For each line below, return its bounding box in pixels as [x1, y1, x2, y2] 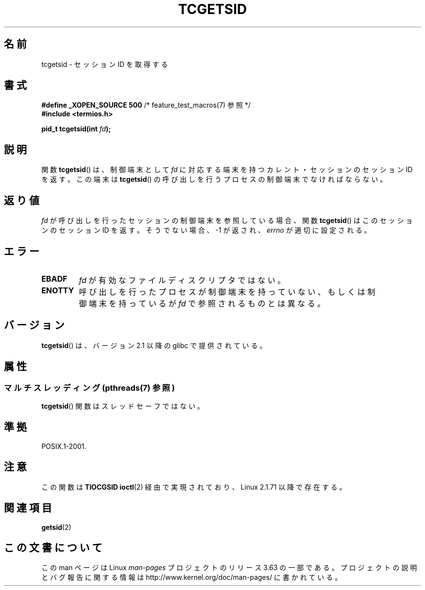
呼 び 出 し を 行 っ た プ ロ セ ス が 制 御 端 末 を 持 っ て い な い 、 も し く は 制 [79, 287, 376, 297]
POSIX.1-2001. [41, 442, 86, 450]
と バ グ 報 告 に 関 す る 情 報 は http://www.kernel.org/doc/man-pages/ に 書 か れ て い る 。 [41, 573, 342, 582]
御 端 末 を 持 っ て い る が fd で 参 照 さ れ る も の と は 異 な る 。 [79, 298, 326, 308]
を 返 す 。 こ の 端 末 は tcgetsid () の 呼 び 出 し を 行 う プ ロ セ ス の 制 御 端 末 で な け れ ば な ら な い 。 [41, 175, 387, 184]
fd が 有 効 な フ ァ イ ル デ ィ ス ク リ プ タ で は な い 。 [79, 275, 286, 285]
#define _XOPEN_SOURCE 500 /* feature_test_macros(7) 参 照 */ [41, 101, 251, 110]
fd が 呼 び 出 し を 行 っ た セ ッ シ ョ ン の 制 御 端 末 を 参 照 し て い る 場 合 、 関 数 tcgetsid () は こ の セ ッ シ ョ [41, 216, 413, 225]
